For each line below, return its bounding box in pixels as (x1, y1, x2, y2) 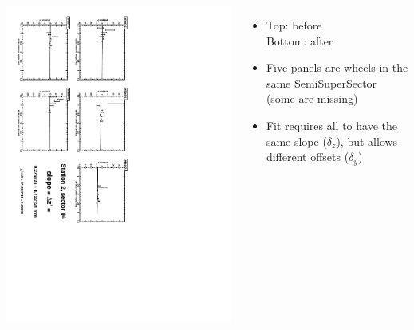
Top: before (266, 17, 322, 33)
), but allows (336, 132, 398, 149)
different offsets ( (266, 148, 349, 165)
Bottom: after (266, 32, 333, 49)
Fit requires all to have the (266, 116, 397, 133)
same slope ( (266, 132, 327, 149)
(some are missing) (266, 90, 358, 107)
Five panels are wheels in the (266, 59, 408, 76)
